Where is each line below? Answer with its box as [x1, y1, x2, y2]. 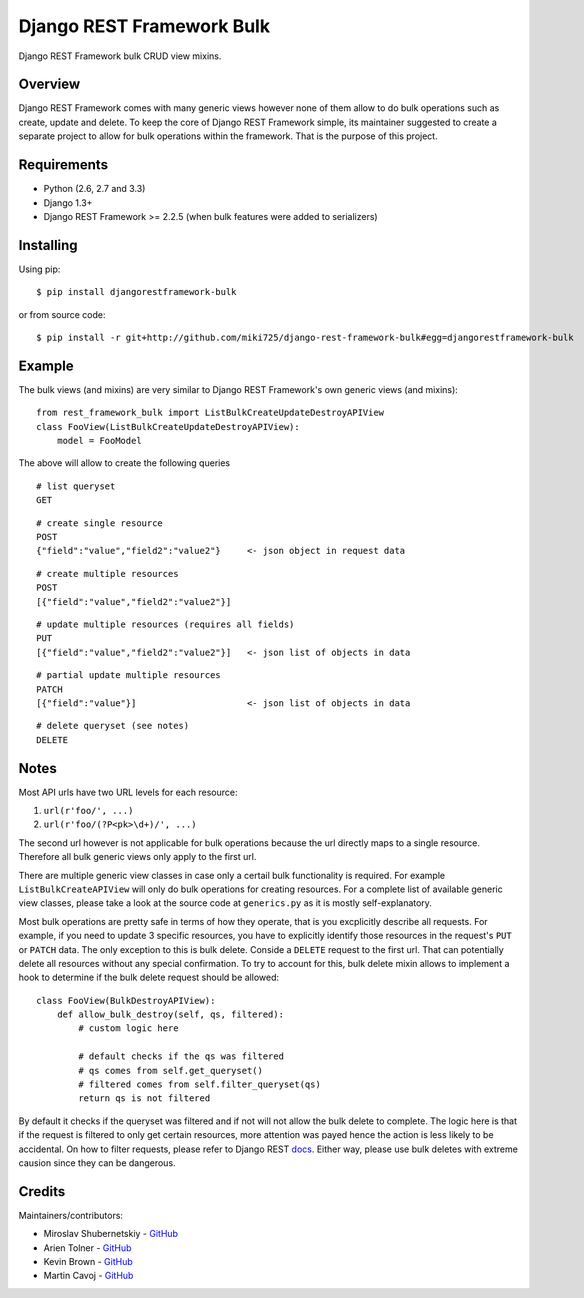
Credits [18, 1183, 66, 1200]
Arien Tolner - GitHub [43, 1241, 132, 1254]
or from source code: [18, 308, 106, 320]
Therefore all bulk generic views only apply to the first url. [18, 851, 257, 863]
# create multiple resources [36, 568, 179, 579]
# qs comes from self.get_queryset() [78, 1065, 264, 1076]
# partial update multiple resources [36, 670, 222, 681]
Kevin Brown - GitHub [43, 1256, 134, 1268]
